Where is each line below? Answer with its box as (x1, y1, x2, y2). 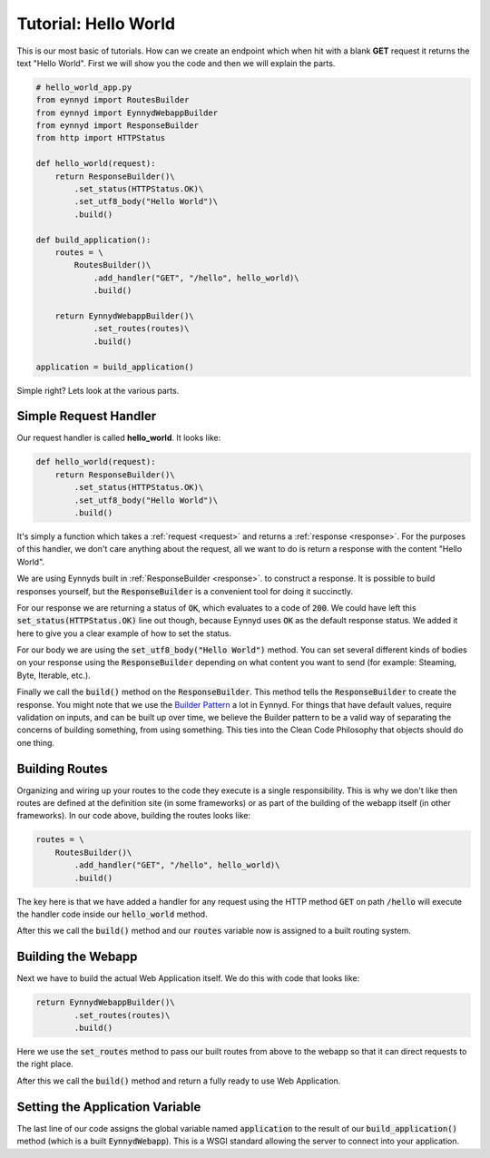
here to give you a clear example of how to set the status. (16, 627, 231, 639)
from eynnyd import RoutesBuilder (35, 95, 190, 105)
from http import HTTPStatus (35, 132, 166, 143)
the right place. (16, 1058, 74, 1070)
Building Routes (16, 761, 108, 776)
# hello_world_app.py (35, 82, 132, 93)
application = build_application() (35, 361, 194, 372)
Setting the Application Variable (16, 1099, 201, 1114)
